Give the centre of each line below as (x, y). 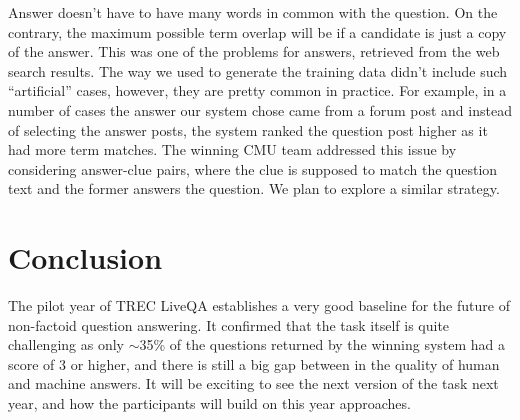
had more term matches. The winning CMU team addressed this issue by (232, 149)
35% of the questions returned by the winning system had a (322, 344)
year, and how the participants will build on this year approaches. (209, 403)
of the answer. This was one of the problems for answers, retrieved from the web (254, 51)
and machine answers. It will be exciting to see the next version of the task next (253, 383)
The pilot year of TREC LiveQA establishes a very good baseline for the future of (259, 305)
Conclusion (85, 257)
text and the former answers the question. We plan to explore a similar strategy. (254, 188)
